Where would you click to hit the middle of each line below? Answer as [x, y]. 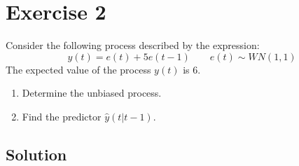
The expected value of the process [78, 69]
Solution [36, 154]
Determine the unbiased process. [92, 93]
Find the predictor [62, 116]
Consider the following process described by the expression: [133, 45]
